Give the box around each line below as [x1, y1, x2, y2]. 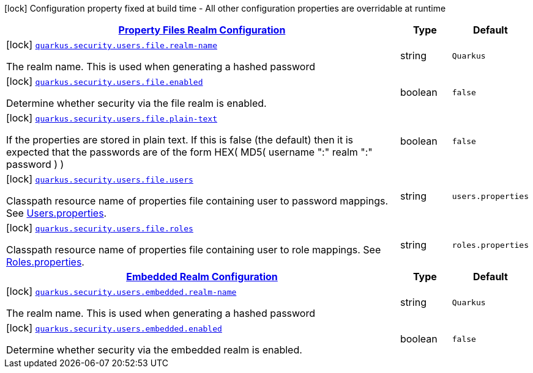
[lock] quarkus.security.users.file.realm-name [6, 38, 217, 51]
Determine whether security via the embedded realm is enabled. [6, 344, 302, 356]
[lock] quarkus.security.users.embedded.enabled [6, 322, 222, 334]
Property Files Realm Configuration [118, 24, 286, 36]
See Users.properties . [6, 207, 107, 219]
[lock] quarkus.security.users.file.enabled [6, 75, 203, 87]
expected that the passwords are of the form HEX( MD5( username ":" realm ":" [6, 146, 373, 158]
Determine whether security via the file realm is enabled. [6, 97, 267, 109]
